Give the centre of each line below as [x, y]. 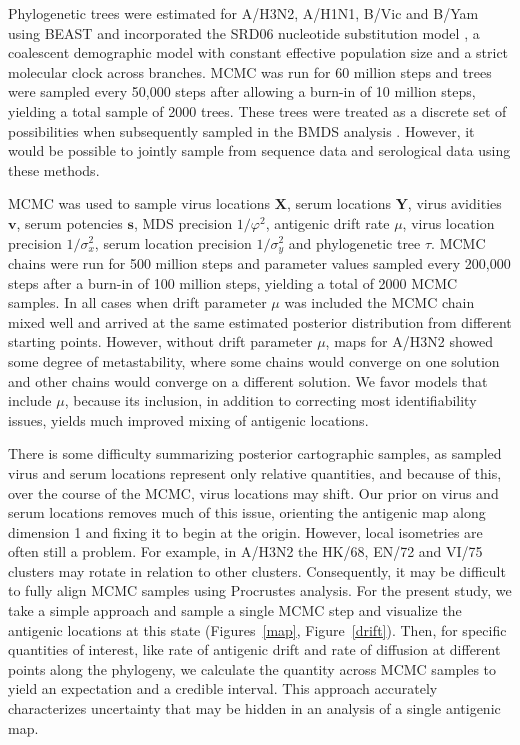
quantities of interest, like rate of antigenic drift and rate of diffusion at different [254, 649]
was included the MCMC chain [379, 302]
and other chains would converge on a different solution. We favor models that [248, 380]
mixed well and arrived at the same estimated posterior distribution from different [260, 321]
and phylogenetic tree [354, 242]
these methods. [54, 169]
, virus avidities [454, 203]
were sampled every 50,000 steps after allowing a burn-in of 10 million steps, [242, 91]
